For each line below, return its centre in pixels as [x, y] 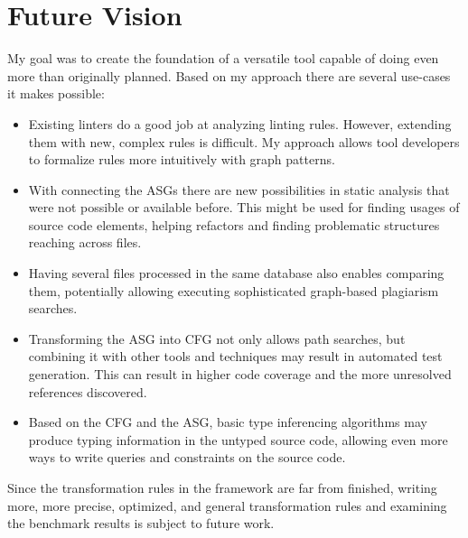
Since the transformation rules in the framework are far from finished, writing [222, 487]
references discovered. [88, 391]
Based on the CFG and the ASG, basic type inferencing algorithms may [228, 422]
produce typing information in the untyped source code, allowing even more [238, 439]
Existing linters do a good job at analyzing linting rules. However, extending [240, 123]
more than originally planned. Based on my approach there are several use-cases [229, 75]
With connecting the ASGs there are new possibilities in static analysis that [239, 189]
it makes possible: [56, 93]
